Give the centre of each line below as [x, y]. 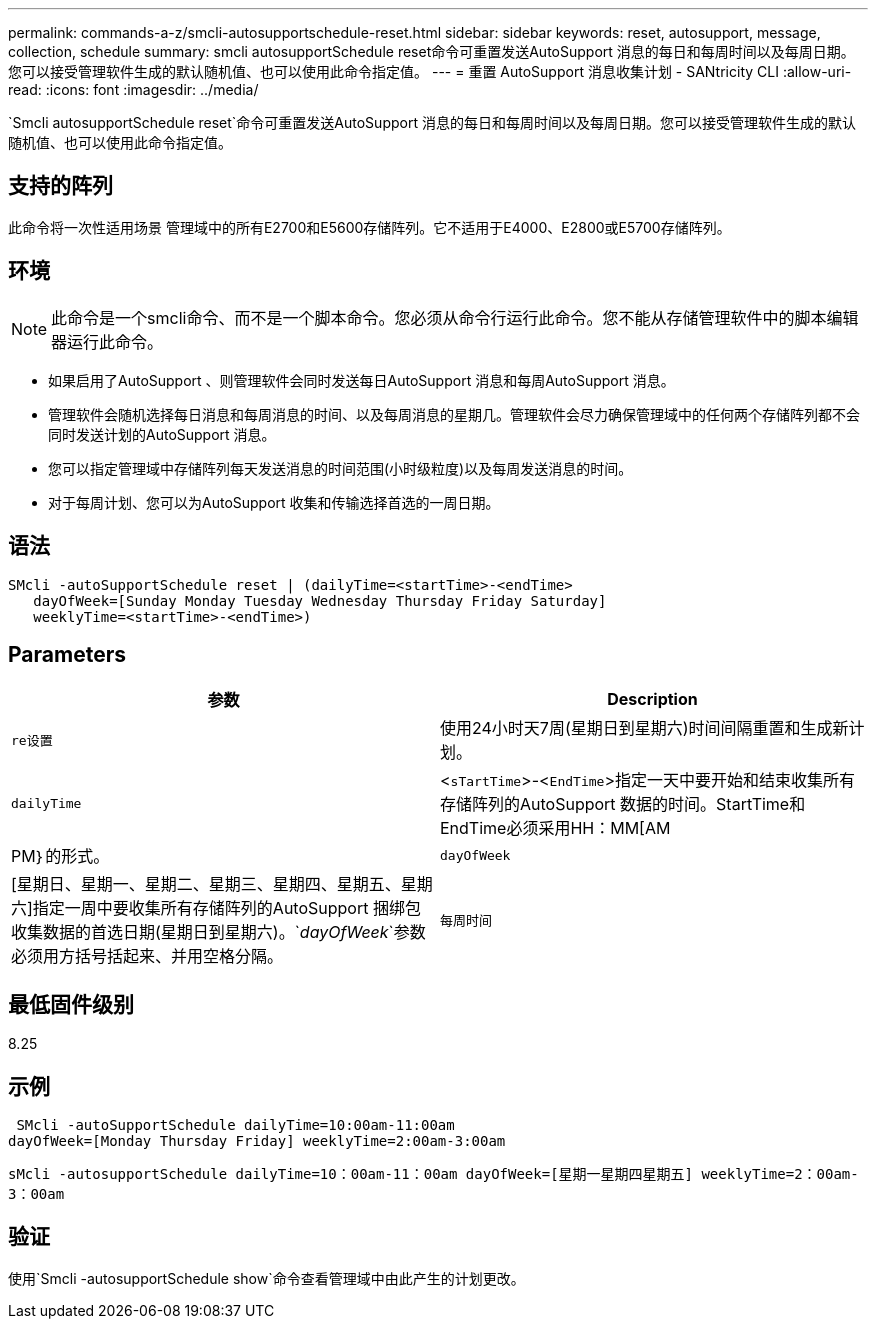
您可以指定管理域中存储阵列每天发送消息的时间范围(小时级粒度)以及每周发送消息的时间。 [340, 468]
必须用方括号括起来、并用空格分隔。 [147, 956]
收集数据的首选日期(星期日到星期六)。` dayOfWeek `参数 [218, 932]
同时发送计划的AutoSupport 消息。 [162, 434]
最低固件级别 [71, 1004]
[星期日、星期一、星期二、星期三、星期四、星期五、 [206, 884]
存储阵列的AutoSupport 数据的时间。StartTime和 [623, 804]
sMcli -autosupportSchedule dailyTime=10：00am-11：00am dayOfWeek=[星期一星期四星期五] [351, 1174]
